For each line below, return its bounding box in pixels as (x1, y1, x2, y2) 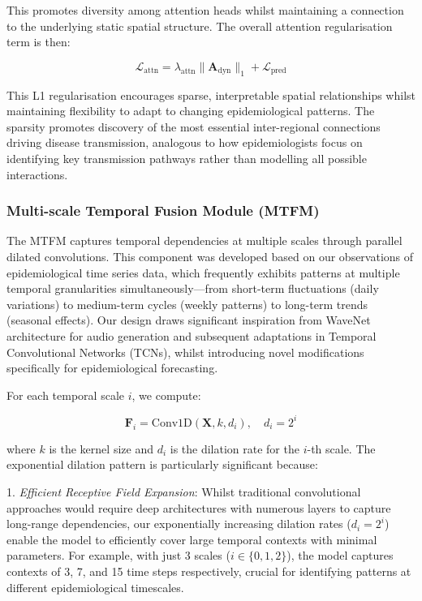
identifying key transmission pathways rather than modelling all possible (6, 149, 367, 166)
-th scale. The (307, 440, 376, 457)
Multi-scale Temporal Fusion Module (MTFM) (6, 200, 320, 221)
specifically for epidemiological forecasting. (6, 359, 218, 376)
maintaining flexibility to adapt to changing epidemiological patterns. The (6, 102, 375, 119)
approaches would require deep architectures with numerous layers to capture (6, 499, 391, 516)
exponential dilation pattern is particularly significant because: (6, 456, 318, 473)
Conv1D (151, 417, 192, 429)
